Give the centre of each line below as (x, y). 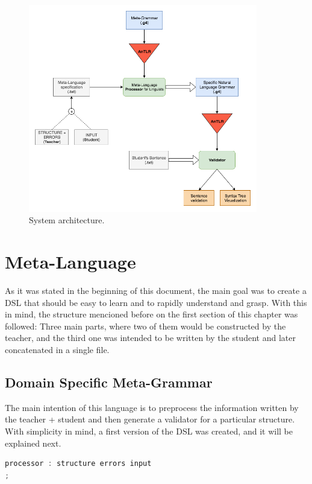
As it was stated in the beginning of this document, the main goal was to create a (156, 291)
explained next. (33, 443)
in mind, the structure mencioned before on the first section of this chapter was (151, 314)
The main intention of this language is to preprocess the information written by (152, 407)
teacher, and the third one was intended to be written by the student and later (150, 338)
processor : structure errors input (78, 464)
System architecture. (67, 220)
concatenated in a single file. (57, 349)
